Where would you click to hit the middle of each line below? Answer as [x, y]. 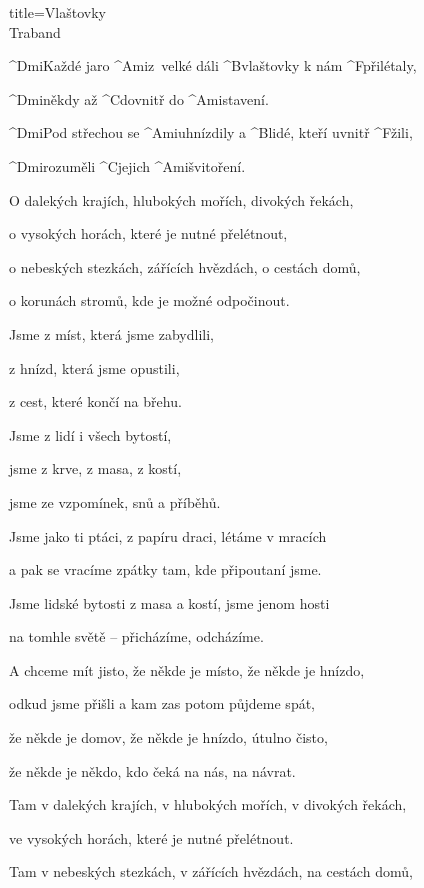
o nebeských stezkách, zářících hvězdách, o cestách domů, [185, 266]
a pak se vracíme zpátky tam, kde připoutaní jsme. [165, 569]
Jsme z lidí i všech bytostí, [90, 434]
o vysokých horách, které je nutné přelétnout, [148, 233]
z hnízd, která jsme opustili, [94, 367]
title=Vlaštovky [57, 12]
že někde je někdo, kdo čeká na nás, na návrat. [152, 770]
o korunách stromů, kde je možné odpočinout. [149, 300]
